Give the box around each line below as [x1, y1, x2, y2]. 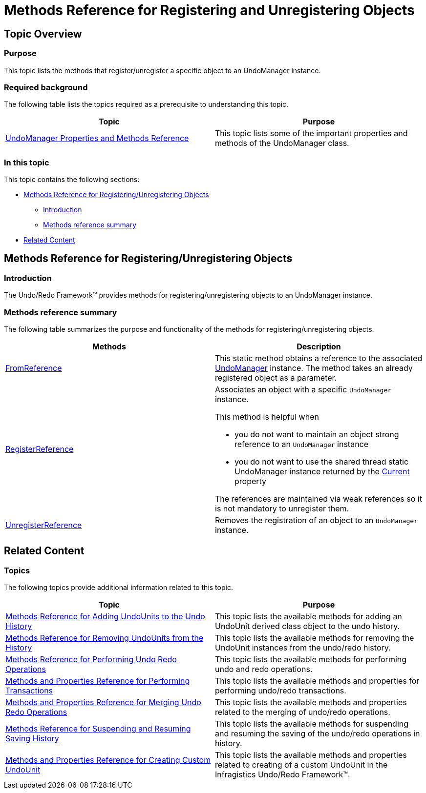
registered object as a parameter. [215, 373, 337, 383]
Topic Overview [4, 27, 82, 40]
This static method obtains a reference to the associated [215, 353, 423, 364]
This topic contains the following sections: [4, 175, 140, 184]
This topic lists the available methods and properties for [215, 676, 420, 686]
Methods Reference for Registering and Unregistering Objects [4, 2, 415, 19]
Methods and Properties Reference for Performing [5, 676, 190, 686]
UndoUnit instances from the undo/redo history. [215, 643, 391, 653]
